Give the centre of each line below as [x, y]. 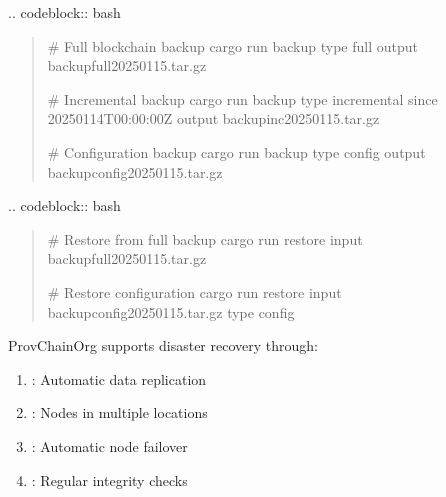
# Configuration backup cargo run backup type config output [236, 151]
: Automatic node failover [109, 445]
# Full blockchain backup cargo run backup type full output [232, 45]
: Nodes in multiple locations [119, 412]
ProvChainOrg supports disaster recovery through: [163, 345]
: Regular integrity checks [109, 479]
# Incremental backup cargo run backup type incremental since [242, 98]
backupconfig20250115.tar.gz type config [171, 311]
